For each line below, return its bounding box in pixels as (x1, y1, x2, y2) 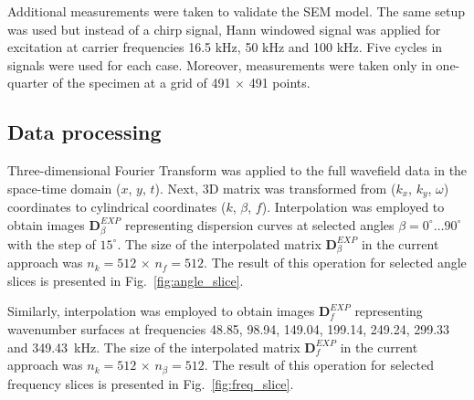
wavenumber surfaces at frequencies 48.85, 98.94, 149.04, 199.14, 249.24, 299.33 (7, 320, 450, 339)
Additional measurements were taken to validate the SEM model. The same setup (7, 2, 466, 20)
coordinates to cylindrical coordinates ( (7, 197, 226, 216)
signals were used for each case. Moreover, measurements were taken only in (7, 55, 432, 74)
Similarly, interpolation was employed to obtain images (7, 301, 315, 321)
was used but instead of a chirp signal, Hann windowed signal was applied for (7, 19, 441, 38)
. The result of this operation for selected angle (204, 253, 467, 272)
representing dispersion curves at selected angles (124, 215, 395, 234)
